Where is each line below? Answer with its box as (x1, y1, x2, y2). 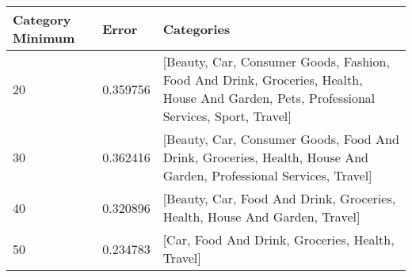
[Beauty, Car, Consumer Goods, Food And (162, 130, 399, 148)
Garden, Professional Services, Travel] (162, 166, 372, 184)
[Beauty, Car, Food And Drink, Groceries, (162, 189, 396, 207)
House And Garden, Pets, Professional (162, 89, 376, 107)
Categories (162, 19, 231, 38)
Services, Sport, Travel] (162, 107, 292, 125)
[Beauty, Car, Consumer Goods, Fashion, (162, 52, 390, 70)
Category (13, 10, 71, 28)
